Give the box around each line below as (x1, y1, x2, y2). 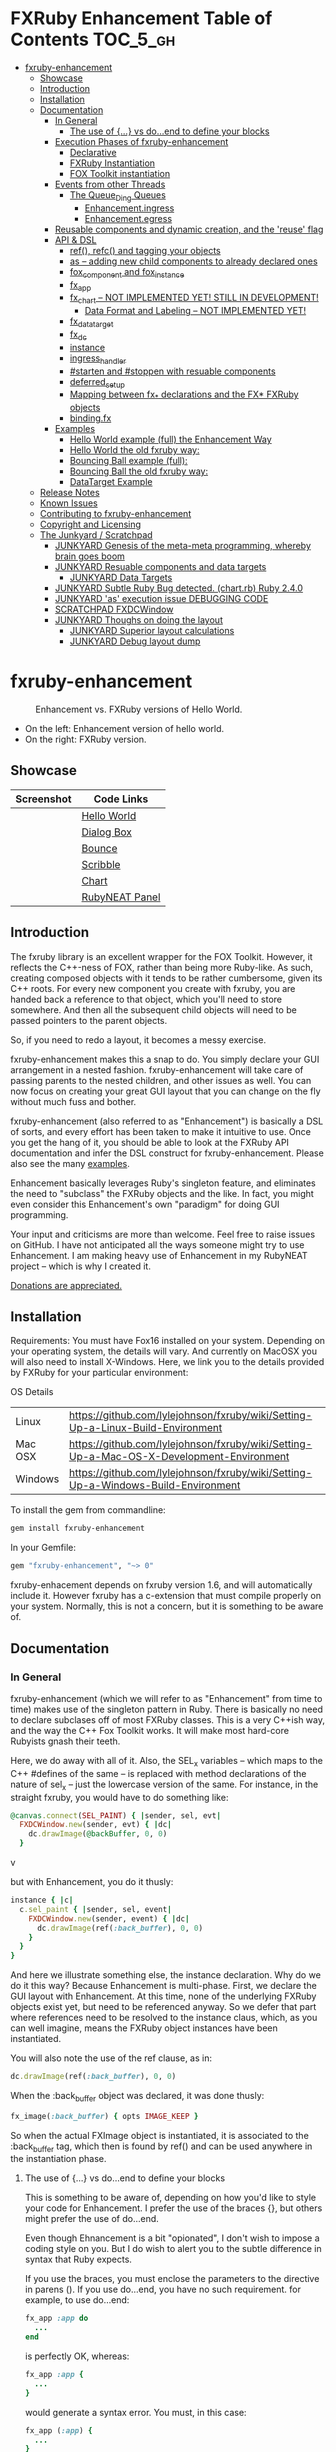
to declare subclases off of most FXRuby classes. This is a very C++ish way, (10, 1713, 326, 1726)
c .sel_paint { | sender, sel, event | (19, 1904, 172, 1914)
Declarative (69, 146, 117, 158)
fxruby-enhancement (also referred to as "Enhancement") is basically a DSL (10, 1115, 324, 1127)
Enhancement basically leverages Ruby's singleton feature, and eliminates (10, 1177, 317, 1189)
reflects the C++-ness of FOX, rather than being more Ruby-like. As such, (10, 961, 314, 973)
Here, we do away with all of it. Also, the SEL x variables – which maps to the (10, 1754, 323, 1769)
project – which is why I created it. (10, 1260, 152, 1272)
